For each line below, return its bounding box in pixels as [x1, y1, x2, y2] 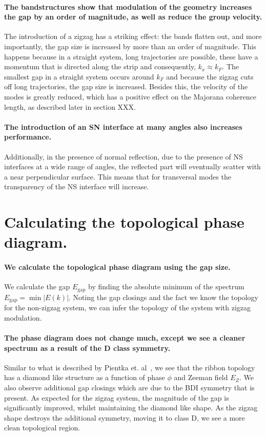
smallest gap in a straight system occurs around [4, 71, 154, 82]
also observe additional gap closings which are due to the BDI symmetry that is [4, 382, 255, 392]
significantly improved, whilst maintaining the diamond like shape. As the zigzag [4, 402, 258, 413]
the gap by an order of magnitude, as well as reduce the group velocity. [4, 11, 262, 22]
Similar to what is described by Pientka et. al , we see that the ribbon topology [4, 362, 255, 372]
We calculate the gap [4, 281, 70, 292]
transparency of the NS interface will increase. [4, 181, 149, 192]
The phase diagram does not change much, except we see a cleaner [4, 332, 245, 343]
